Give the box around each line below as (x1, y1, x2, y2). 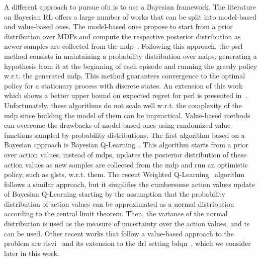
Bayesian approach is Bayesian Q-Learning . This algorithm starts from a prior (4, 139, 248, 150)
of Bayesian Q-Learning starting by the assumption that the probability (4, 189, 225, 199)
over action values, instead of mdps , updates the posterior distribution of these (4, 149, 247, 159)
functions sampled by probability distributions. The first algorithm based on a (4, 129, 245, 140)
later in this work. (4, 247, 59, 258)
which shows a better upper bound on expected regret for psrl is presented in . (4, 90, 247, 101)
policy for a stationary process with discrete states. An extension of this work (4, 80, 243, 91)
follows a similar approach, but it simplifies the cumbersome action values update (4, 179, 255, 189)
